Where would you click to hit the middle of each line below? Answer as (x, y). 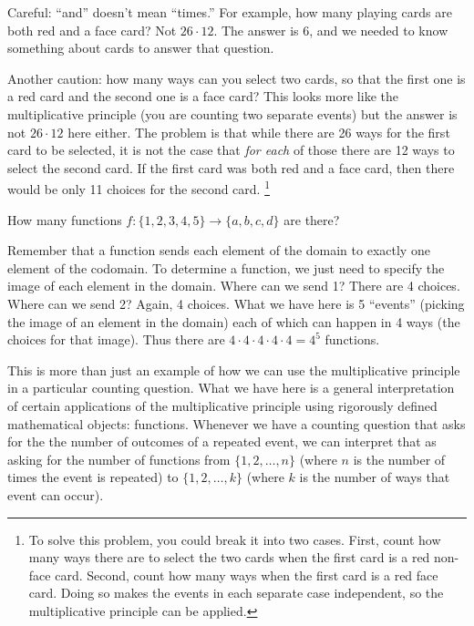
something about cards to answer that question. (141, 48)
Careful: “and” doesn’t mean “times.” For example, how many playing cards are (230, 12)
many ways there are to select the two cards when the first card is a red (229, 557)
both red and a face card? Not (92, 30)
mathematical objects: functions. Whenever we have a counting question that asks (237, 423)
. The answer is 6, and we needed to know (331, 30)
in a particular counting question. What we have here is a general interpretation (231, 388)
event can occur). (56, 494)
